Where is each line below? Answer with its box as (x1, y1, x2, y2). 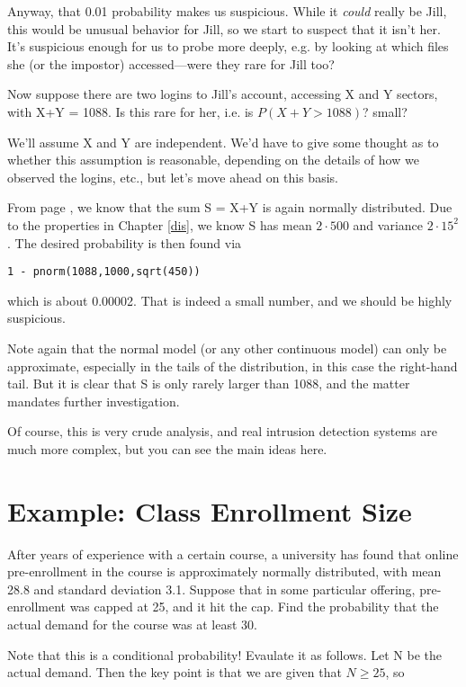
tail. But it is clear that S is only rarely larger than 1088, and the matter (7, 374, 410, 393)
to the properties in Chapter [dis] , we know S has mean (7, 215, 312, 234)
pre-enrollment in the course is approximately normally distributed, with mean (7, 562, 442, 581)
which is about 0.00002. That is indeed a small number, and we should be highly (7, 290, 453, 309)
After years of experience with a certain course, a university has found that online (7, 544, 459, 563)
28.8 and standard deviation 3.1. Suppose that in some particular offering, (7, 579, 416, 598)
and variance (353, 215, 424, 234)
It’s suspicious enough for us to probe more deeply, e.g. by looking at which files (7, 37, 449, 56)
